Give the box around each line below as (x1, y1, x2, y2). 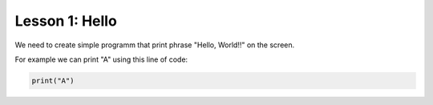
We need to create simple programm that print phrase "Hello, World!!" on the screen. (14, 40, 295, 50)
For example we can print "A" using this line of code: (14, 55, 188, 64)
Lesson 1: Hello (14, 12, 118, 30)
